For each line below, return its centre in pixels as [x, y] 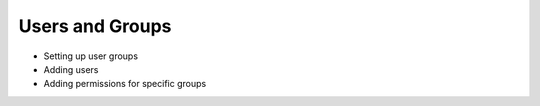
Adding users [71, 69]
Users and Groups [95, 26]
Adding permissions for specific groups [125, 84]
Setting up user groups [91, 56]
